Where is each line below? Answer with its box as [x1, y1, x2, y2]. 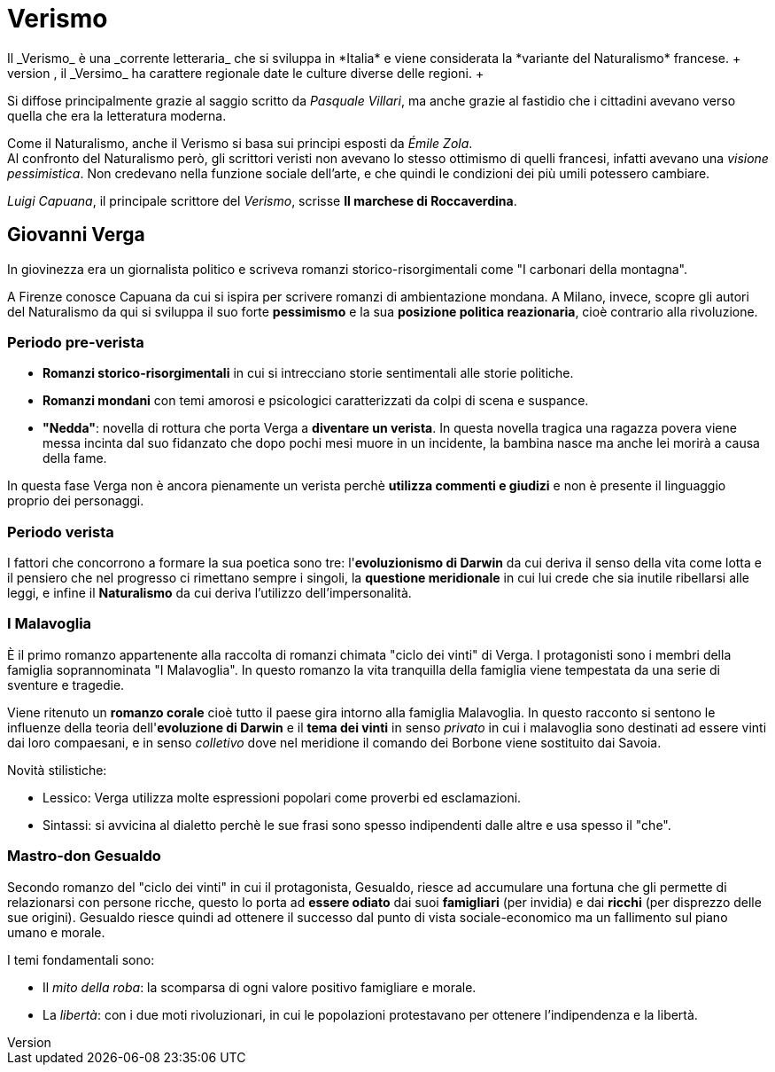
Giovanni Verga [7, 223, 145, 246]
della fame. [43, 450, 107, 466]
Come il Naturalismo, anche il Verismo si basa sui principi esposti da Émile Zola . [7, 135, 473, 151]
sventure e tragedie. [7, 677, 125, 692]
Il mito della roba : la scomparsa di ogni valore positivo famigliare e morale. [43, 979, 477, 995]
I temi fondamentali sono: [7, 951, 155, 967]
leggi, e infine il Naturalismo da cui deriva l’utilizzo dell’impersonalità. [7, 585, 412, 601]
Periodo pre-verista [7, 333, 144, 351]
